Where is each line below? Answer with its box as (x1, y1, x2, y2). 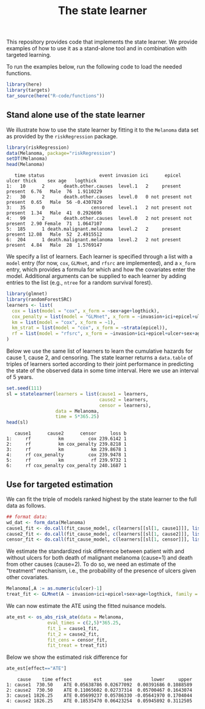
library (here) (6, 81, 43, 88)
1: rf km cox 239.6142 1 (6, 436, 127, 442)
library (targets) (6, 87, 51, 94)
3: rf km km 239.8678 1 (6, 446, 127, 453)
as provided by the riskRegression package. (6, 132, 118, 140)
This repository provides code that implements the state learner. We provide (6, 38, 198, 46)
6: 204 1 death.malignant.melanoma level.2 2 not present (6, 237, 182, 243)
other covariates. (6, 574, 49, 581)
